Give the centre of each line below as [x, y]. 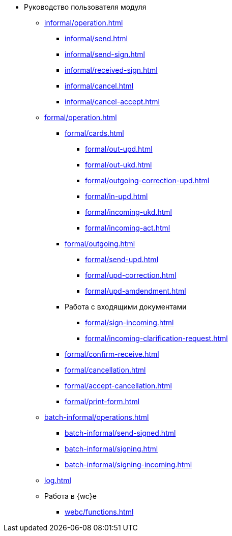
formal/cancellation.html [105, 370]
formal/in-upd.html [117, 196]
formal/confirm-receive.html [112, 354]
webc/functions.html [99, 512]
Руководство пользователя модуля [85, 7]
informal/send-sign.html [105, 54]
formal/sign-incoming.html [129, 322]
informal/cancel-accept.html [112, 102]
